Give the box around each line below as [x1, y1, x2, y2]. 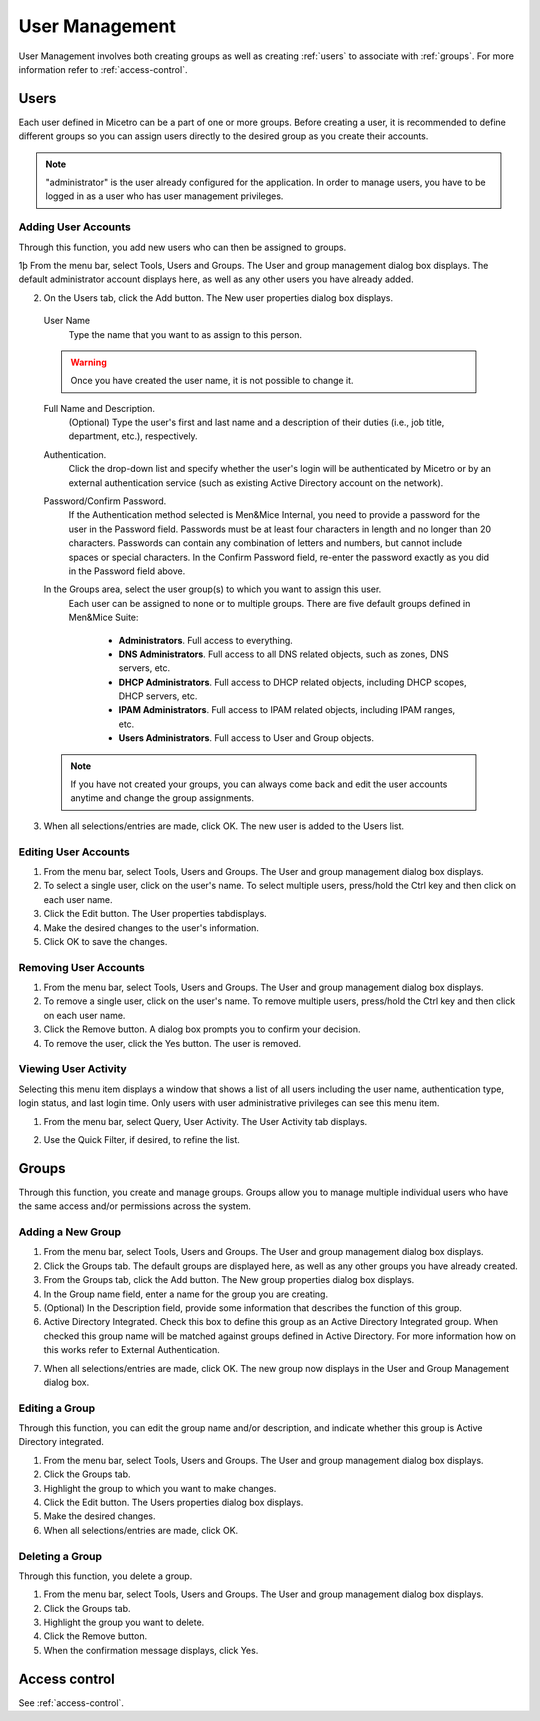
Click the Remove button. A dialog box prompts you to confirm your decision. [43, 1023, 361, 1035]
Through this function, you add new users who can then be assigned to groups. [18, 241, 347, 253]
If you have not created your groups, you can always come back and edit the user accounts [70, 778, 448, 790]
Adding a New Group [18, 1225, 122, 1239]
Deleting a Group [18, 1549, 102, 1563]
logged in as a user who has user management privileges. [45, 190, 284, 202]
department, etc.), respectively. [68, 430, 199, 442]
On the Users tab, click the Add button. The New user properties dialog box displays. [43, 291, 394, 304]
